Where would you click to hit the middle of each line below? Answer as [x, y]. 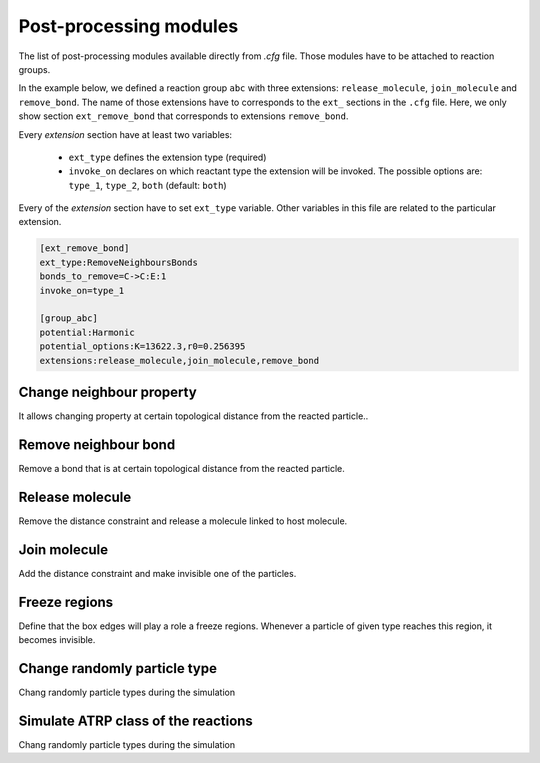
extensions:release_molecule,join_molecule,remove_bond [179, 360]
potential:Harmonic [87, 332]
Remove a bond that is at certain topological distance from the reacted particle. [181, 468]
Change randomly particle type [118, 668]
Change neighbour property [107, 391]
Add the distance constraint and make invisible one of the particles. [157, 573]
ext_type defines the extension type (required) [167, 157]
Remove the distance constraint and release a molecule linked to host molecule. [183, 521]
